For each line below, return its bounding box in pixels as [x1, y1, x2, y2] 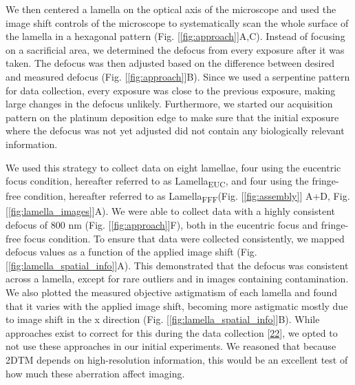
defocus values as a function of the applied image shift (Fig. [6, 244, 257, 259]
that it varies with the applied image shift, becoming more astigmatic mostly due [6, 298, 348, 313]
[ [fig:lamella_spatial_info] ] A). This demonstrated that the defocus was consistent [6, 258, 349, 272]
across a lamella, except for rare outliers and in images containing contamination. [6, 271, 349, 286]
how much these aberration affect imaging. [6, 366, 185, 380]
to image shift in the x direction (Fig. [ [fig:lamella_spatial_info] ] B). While [6, 312, 320, 326]
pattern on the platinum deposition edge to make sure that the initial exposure [6, 110, 339, 124]
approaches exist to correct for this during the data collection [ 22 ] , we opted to [6, 325, 338, 340]
